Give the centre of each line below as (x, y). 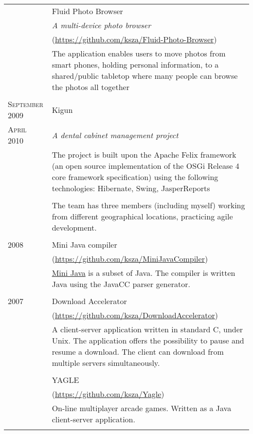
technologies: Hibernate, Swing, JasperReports (131, 188)
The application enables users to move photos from (139, 53)
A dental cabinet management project (115, 135)
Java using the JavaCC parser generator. (121, 284)
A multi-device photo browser (101, 25)
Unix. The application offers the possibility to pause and (148, 340)
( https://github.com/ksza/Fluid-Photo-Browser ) (134, 39)
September (26, 104)
